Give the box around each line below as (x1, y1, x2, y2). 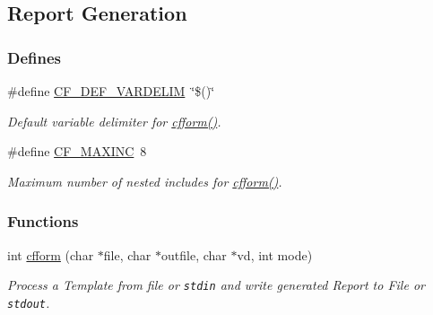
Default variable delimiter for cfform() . (7, 111, 221, 130)
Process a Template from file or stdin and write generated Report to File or (7, 276, 425, 294)
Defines (7, 46, 62, 68)
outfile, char (161, 245, 227, 264)
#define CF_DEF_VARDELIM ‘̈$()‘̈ (7, 82, 215, 100)
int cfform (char (7, 245, 94, 264)
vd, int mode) (237, 245, 313, 264)
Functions (7, 210, 79, 232)
